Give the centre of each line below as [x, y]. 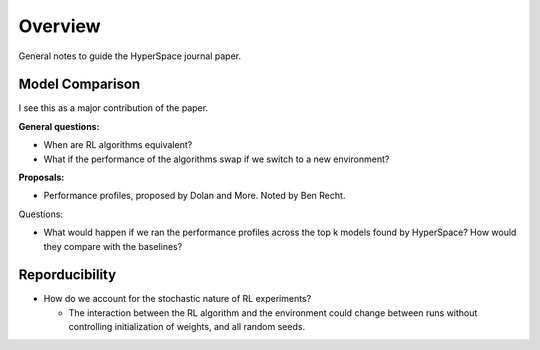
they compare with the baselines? [113, 246]
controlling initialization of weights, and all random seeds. [186, 327]
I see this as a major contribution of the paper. [113, 108]
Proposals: [41, 177]
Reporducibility [67, 275]
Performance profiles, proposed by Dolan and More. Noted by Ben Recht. [194, 196]
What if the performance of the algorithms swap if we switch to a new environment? [216, 159]
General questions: [59, 126]
